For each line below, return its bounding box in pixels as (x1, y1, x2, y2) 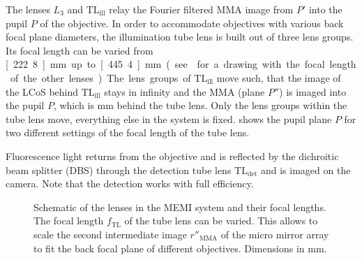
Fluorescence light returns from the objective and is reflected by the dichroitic (6, 148, 339, 163)
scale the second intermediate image (33, 226, 187, 241)
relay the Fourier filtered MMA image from (109, 2, 294, 16)
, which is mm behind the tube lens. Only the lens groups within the (53, 98, 347, 113)
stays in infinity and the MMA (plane (104, 84, 265, 99)
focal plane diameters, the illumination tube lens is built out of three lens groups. (6, 29, 354, 44)
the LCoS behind (6, 84, 79, 99)
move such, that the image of (216, 70, 341, 85)
